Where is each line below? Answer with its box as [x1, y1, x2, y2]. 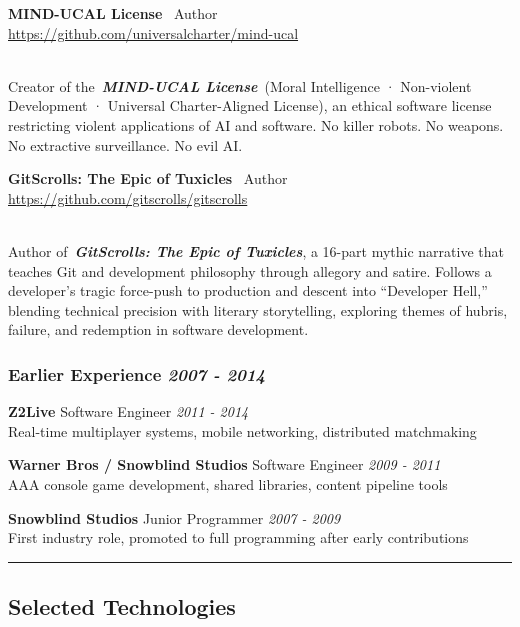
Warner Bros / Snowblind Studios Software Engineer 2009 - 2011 [8, 454, 441, 475]
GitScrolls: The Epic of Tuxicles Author [8, 168, 288, 189]
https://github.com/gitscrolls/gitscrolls [8, 187, 248, 208]
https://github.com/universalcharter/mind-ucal [8, 22, 299, 43]
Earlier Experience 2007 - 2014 [8, 361, 266, 386]
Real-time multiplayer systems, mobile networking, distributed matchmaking [8, 420, 477, 441]
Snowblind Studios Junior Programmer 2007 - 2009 [8, 507, 341, 528]
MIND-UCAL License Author [8, 3, 218, 23]
